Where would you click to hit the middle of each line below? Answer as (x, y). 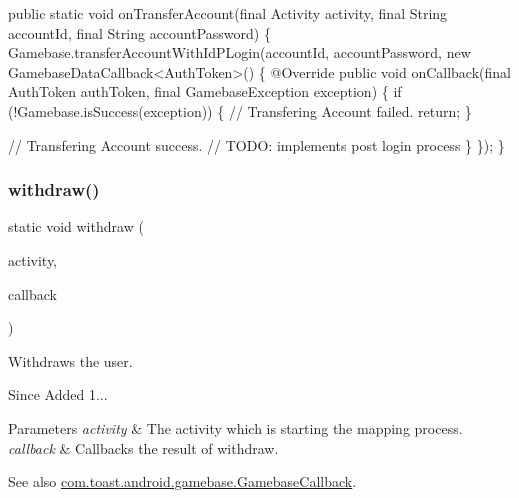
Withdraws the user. (70, 360)
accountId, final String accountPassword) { (139, 32)
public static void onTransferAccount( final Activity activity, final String (228, 13)
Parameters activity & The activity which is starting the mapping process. (235, 427)
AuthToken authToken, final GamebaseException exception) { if (205, 91)
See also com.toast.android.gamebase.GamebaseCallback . (182, 481)
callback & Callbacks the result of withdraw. (143, 447)
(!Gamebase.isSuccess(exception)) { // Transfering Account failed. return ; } (240, 110)
